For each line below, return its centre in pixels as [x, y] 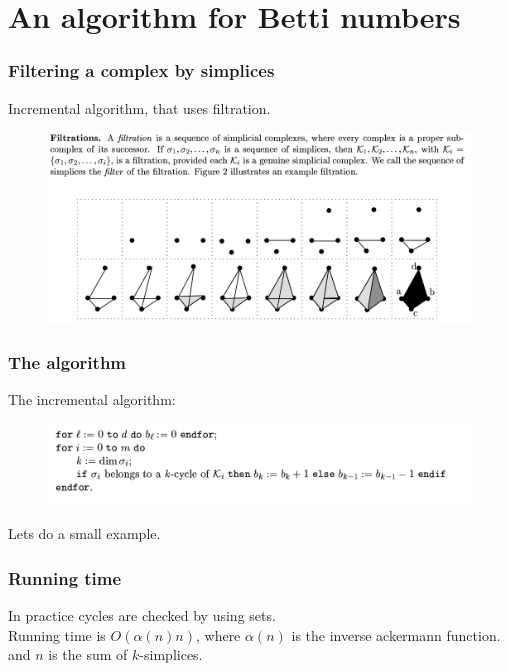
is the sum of [88, 654]
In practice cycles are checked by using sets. [142, 615]
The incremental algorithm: [92, 399]
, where [218, 634]
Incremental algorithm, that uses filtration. [139, 107]
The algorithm [67, 362]
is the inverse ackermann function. [396, 634]
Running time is [57, 634]
